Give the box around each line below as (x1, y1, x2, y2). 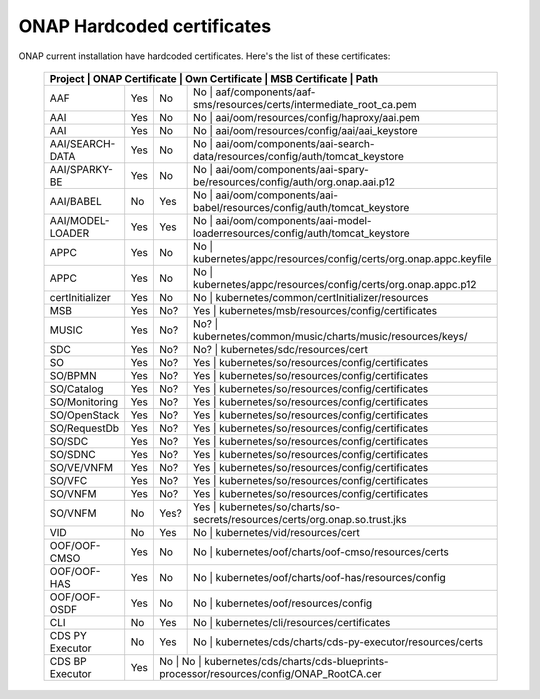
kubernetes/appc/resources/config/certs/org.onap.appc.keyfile (193, 251, 492, 265)
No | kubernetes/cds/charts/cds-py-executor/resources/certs (193, 635, 484, 649)
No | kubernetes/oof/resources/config (193, 596, 373, 610)
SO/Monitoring (49, 395, 119, 409)
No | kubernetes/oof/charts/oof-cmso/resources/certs (193, 545, 449, 559)
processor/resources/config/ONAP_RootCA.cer (159, 666, 382, 680)
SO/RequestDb (49, 421, 120, 435)
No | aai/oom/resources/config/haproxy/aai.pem (193, 110, 420, 124)
